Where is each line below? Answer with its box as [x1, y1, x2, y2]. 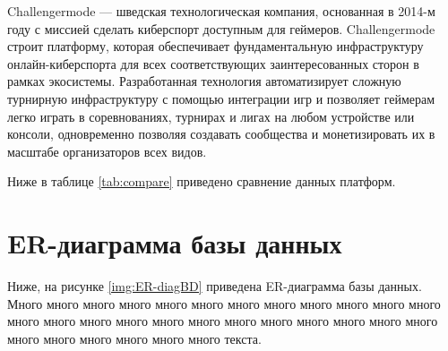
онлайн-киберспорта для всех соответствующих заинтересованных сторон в [7, 54, 419, 73]
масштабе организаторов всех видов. [7, 141, 207, 160]
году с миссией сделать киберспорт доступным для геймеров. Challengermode [7, 19, 435, 38]
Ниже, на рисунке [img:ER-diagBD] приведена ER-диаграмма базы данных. [7, 277, 422, 295]
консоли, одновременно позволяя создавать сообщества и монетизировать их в [7, 124, 435, 143]
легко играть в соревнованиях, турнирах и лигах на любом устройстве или [7, 107, 415, 125]
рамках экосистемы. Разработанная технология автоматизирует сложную [7, 72, 401, 90]
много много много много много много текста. [7, 329, 262, 347]
